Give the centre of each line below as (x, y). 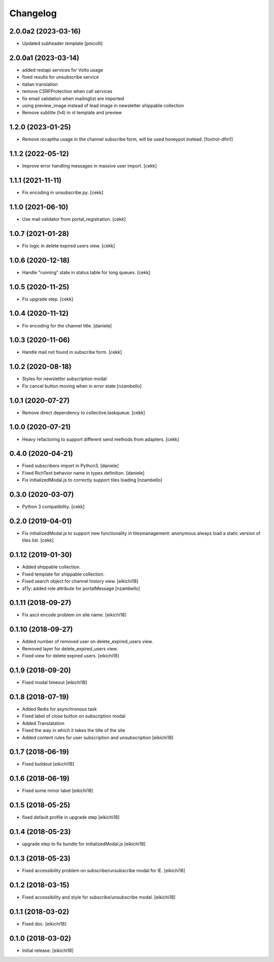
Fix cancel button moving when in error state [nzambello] (82, 386)
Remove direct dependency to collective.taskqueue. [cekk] (84, 412)
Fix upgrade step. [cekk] (48, 299)
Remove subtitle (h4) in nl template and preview (72, 113)
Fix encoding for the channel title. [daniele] (67, 325)
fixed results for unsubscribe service (60, 77)
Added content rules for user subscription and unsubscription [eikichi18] (98, 737)
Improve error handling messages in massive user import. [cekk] (90, 166)
